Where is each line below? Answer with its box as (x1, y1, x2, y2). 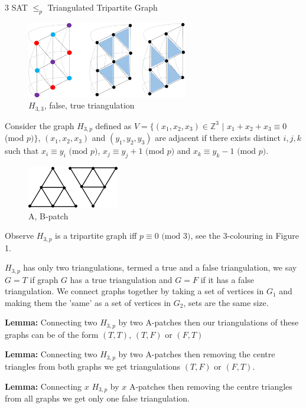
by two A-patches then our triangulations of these (118, 316, 299, 328)
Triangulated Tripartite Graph (47, 1, 158, 13)
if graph (30, 273, 58, 285)
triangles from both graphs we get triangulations (5, 360, 181, 372)
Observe (5, 229, 34, 242)
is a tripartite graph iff (55, 229, 137, 242)
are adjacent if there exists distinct (155, 131, 281, 144)
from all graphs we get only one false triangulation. (5, 391, 190, 404)
